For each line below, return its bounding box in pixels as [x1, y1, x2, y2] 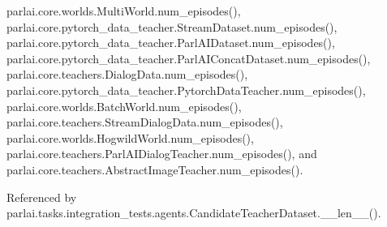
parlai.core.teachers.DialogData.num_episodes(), [6, 66, 248, 83]
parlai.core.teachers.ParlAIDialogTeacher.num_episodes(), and [6, 145, 317, 162]
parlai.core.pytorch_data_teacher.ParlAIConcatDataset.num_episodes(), [6, 49, 371, 66]
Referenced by [6, 188, 77, 205]
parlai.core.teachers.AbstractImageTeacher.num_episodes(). [6, 161, 303, 178]
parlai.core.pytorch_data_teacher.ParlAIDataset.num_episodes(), [6, 34, 335, 51]
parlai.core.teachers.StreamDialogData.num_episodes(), [6, 113, 283, 131]
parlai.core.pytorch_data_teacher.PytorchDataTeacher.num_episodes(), [6, 81, 366, 98]
